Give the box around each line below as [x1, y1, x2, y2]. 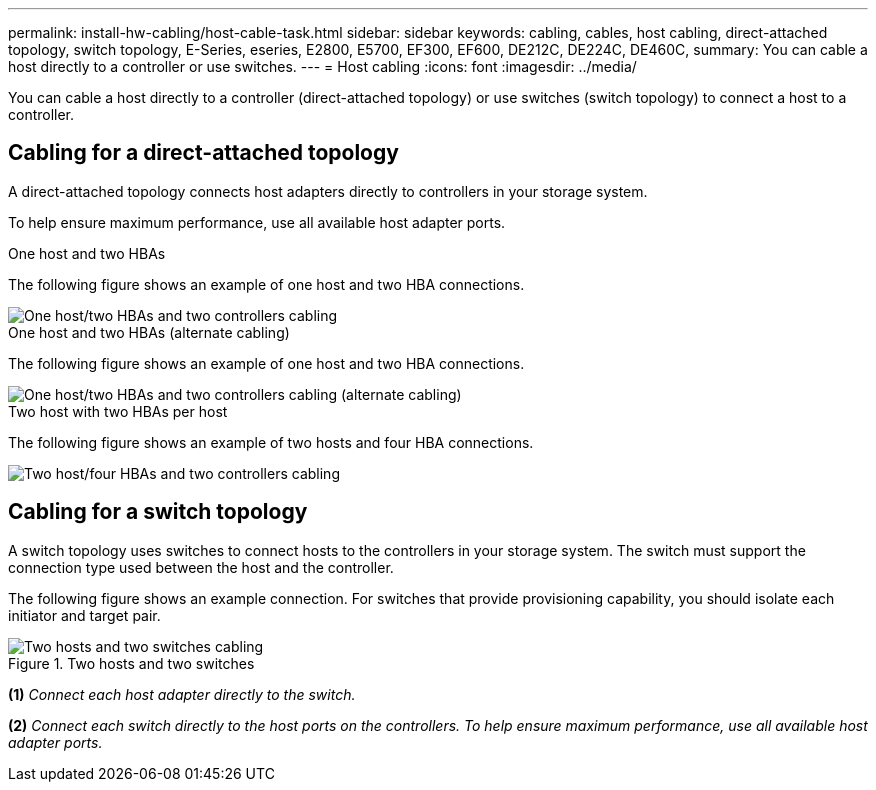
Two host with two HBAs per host [8, 402, 228, 420]
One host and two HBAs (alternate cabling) [8, 323, 290, 341]
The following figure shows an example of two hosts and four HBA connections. [8, 433, 534, 451]
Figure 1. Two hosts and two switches [8, 654, 255, 672]
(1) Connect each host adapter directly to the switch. [8, 685, 356, 703]
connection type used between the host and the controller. [8, 558, 394, 576]
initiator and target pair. [8, 606, 161, 624]
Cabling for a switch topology [8, 499, 308, 525]
